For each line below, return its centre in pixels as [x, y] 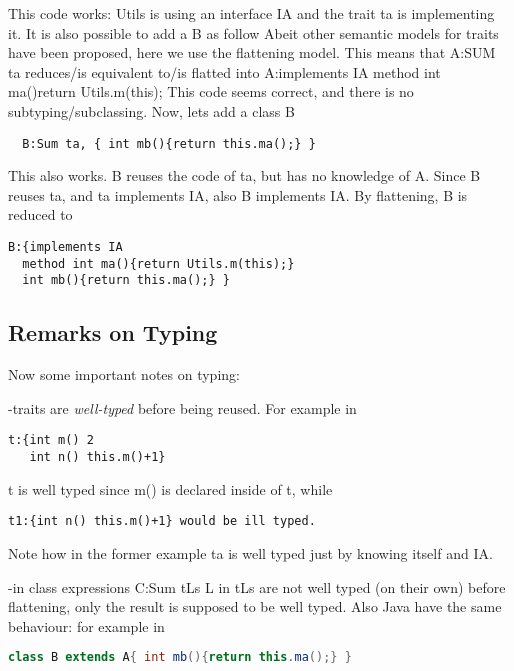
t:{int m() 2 [51, 440]
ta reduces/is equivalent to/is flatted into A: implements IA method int [224, 71]
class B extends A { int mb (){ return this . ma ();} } [180, 657]
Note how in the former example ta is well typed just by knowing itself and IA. [250, 552]
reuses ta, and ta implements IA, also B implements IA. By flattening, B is [238, 194]
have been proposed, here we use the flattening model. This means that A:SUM [252, 52]
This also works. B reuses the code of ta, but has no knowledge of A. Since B [244, 175]
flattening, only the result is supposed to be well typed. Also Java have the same [255, 606]
